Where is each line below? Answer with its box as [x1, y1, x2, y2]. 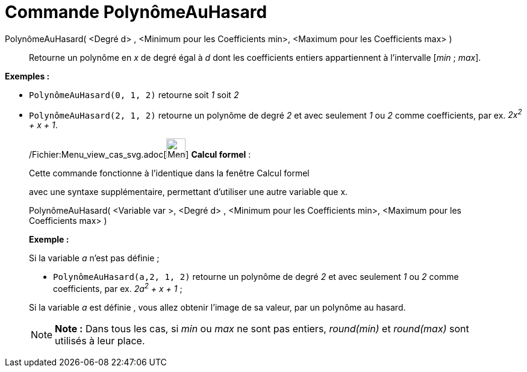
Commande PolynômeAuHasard [5, 2, 267, 22]
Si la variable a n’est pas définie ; [29, 253, 160, 264]
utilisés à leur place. [55, 335, 145, 347]
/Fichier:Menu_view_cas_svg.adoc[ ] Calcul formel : [29, 149, 251, 160]
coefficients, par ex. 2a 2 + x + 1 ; [53, 282, 182, 294]
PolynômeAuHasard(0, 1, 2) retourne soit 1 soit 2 [29, 89, 239, 100]
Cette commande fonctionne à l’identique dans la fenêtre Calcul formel [29, 168, 310, 179]
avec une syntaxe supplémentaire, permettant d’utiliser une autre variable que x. [29, 187, 348, 197]
